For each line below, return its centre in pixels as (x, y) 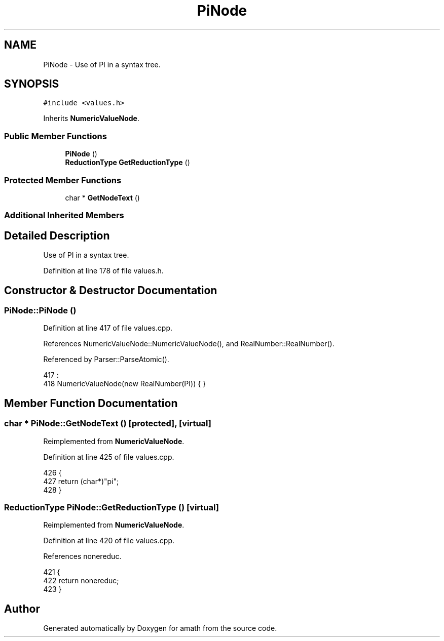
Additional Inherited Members (64, 215)
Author (22, 609)
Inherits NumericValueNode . (91, 118)
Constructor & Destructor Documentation (111, 290)
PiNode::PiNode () (40, 310)
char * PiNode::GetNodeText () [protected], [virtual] (108, 424)
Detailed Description (57, 235)
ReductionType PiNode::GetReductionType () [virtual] (112, 507)
